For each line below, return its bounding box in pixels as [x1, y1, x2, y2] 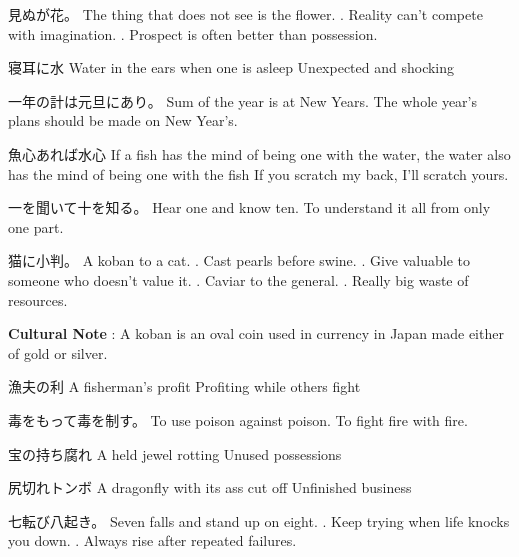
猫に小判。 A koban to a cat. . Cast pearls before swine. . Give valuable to [8, 250, 470, 271]
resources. [8, 289, 68, 310]
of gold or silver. [8, 342, 108, 363]
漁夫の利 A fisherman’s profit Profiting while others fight [8, 376, 361, 397]
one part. [8, 216, 64, 237]
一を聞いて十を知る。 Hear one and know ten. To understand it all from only [8, 197, 491, 218]
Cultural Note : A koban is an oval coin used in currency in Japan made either [8, 323, 504, 344]
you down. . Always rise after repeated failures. [8, 530, 297, 551]
